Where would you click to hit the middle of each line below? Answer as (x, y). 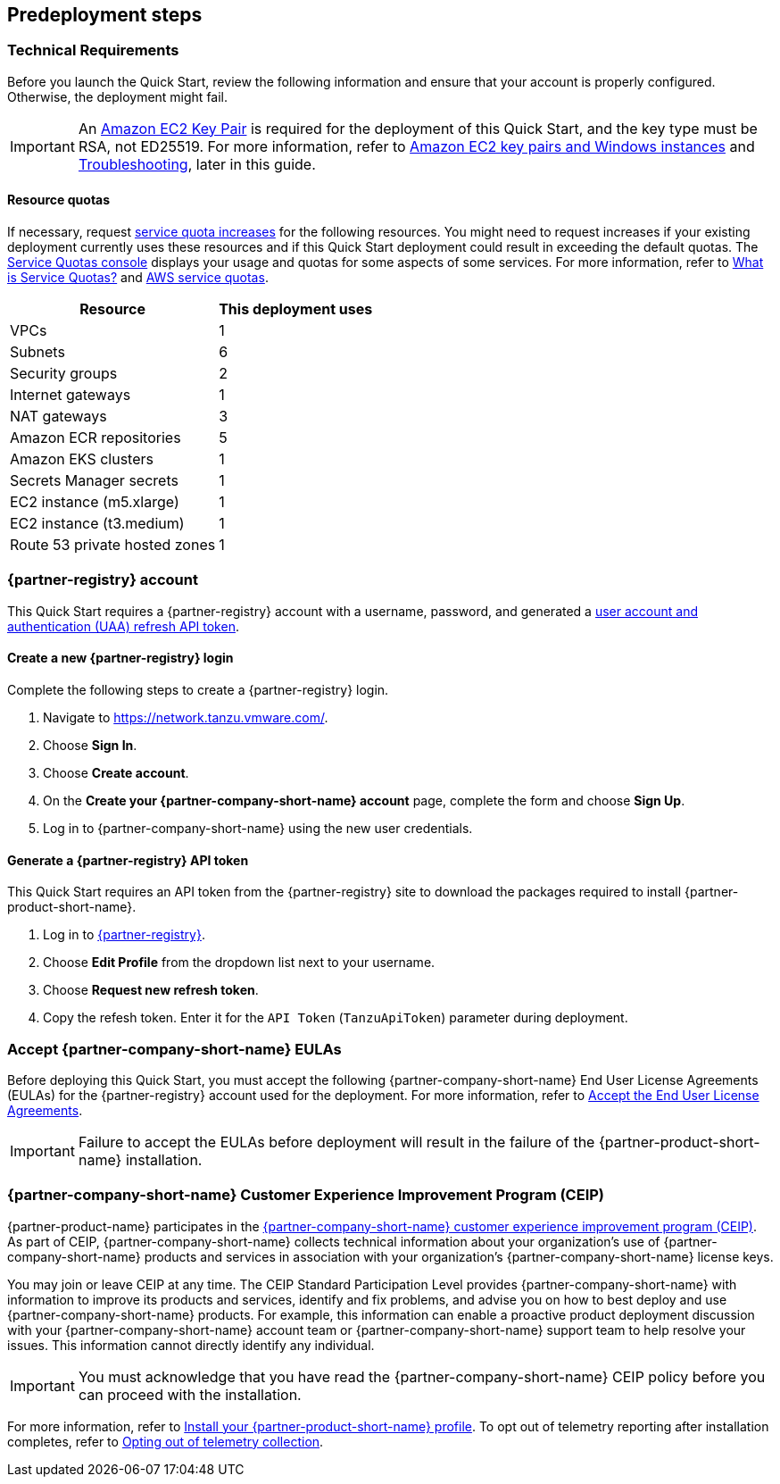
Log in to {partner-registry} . (124, 935)
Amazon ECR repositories (95, 438)
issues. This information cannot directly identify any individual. (191, 1345)
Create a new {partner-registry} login (120, 658)
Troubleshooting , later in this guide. (197, 164)
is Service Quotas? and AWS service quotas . (138, 278)
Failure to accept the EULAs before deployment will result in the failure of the (336, 1142)
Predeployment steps (105, 15)
